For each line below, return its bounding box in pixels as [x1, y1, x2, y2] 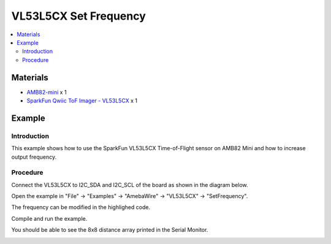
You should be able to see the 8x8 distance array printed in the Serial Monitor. [11, 226, 208, 234]
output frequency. [11, 153, 57, 161]
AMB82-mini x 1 [26, 88, 67, 96]
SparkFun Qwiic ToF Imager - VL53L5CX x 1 [26, 97, 138, 104]
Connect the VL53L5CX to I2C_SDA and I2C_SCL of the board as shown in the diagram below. [11, 181, 248, 188]
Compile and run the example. [11, 215, 88, 222]
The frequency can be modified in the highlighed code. [11, 204, 150, 211]
